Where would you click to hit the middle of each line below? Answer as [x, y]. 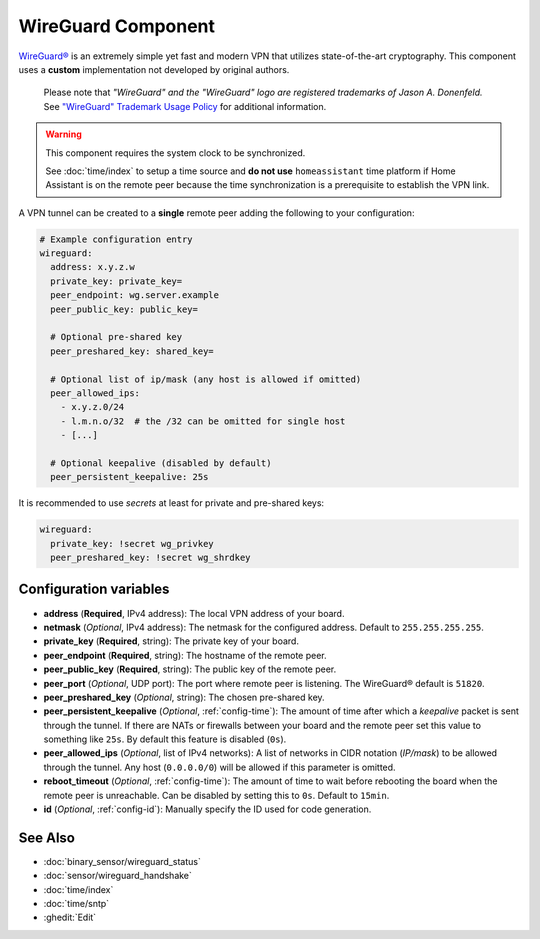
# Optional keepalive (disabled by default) [161, 463]
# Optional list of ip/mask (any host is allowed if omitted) [206, 379]
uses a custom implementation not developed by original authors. [154, 69]
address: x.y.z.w [92, 267]
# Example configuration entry [116, 239]
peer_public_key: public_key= [124, 309]
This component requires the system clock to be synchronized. [175, 152]
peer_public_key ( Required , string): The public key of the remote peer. [190, 669]
